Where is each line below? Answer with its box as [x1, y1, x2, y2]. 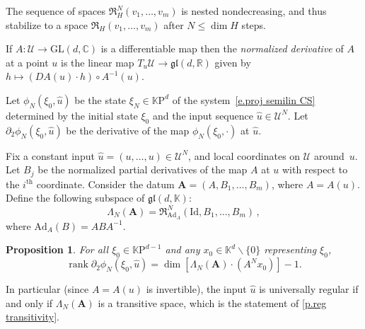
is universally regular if [259, 282, 359, 296]
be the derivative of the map [66, 122, 190, 137]
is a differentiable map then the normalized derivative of [100, 41, 344, 56]
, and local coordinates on [188, 148, 301, 163]
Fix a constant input [6, 148, 95, 163]
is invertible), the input [146, 282, 247, 296]
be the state [74, 92, 127, 107]
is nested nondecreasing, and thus [181, 4, 327, 18]
